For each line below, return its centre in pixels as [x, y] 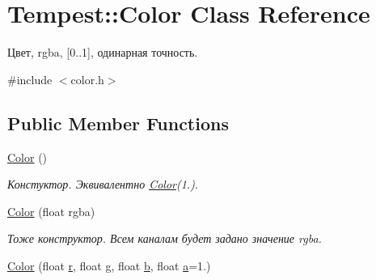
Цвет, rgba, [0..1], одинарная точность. [103, 52]
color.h [87, 79]
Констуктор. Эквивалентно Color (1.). [103, 184]
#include [30, 79]
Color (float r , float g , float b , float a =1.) [109, 265]
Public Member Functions [118, 123]
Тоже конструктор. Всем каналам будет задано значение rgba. [165, 238]
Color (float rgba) [51, 211]
